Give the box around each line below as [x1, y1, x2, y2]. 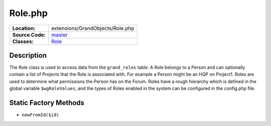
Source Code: [12, 31, 46, 38]
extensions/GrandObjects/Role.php [51, 25, 134, 32]
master [51, 31, 68, 38]
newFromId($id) [22, 112, 60, 118]
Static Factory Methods [9, 98, 85, 107]
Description [9, 51, 47, 60]
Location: [12, 25, 36, 32]
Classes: [12, 38, 34, 45]
